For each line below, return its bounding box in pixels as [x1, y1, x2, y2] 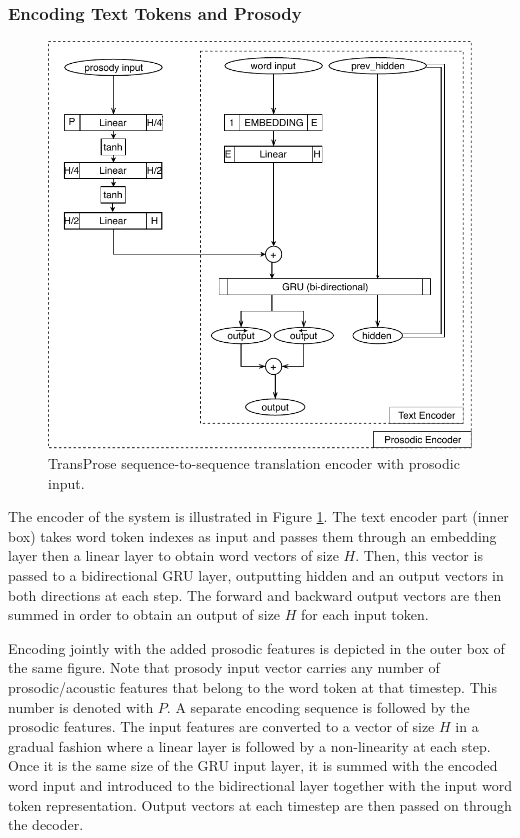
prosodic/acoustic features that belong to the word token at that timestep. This [8, 677, 497, 698]
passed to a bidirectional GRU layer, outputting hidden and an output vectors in [8, 565, 504, 586]
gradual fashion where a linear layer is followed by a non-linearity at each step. [8, 735, 491, 756]
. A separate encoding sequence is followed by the [166, 696, 470, 717]
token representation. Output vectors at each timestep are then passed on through [8, 794, 512, 815]
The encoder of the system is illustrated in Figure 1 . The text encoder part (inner [8, 506, 509, 527]
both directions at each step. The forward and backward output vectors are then [8, 584, 502, 605]
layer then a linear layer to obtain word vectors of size [8, 545, 339, 566]
